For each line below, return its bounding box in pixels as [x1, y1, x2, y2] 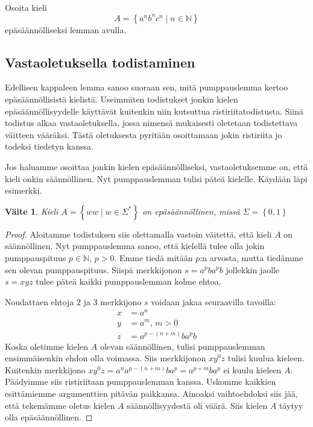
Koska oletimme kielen [5, 340, 89, 352]
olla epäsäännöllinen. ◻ [5, 411, 93, 423]
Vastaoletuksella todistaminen [5, 52, 195, 71]
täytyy [279, 399, 303, 411]
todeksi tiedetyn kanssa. [5, 140, 93, 153]
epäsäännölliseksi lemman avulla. [5, 23, 127, 36]
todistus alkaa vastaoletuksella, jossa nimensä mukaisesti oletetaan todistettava [5, 116, 298, 129]
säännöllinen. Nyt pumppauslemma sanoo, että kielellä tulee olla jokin [5, 239, 265, 252]
